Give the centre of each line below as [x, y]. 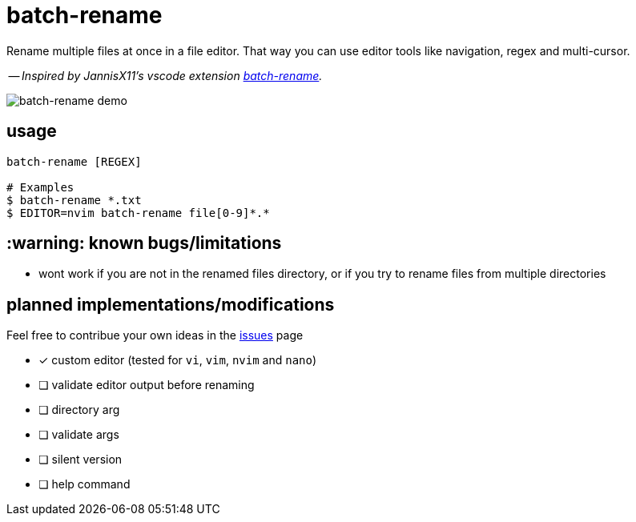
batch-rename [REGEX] [74, 161]
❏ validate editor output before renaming [147, 385]
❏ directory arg [79, 410]
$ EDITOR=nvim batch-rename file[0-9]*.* [138, 213]
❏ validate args [79, 435]
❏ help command [85, 484]
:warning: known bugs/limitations [144, 243]
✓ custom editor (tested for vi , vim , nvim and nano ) [178, 360]
